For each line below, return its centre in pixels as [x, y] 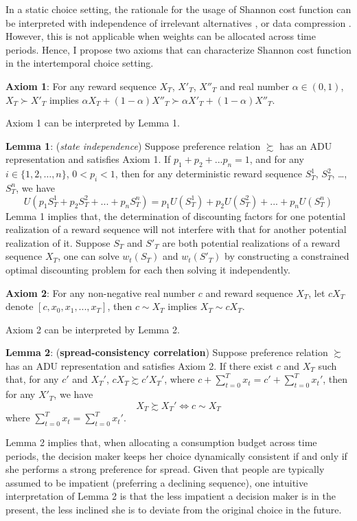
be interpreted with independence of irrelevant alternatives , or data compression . [178, 22]
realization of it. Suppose [58, 242]
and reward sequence [249, 292]
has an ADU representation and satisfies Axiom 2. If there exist [140, 365]
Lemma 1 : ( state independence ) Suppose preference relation [133, 145]
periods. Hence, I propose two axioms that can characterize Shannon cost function [178, 49]
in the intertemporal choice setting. [80, 63]
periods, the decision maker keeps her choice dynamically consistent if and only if [176, 455]
